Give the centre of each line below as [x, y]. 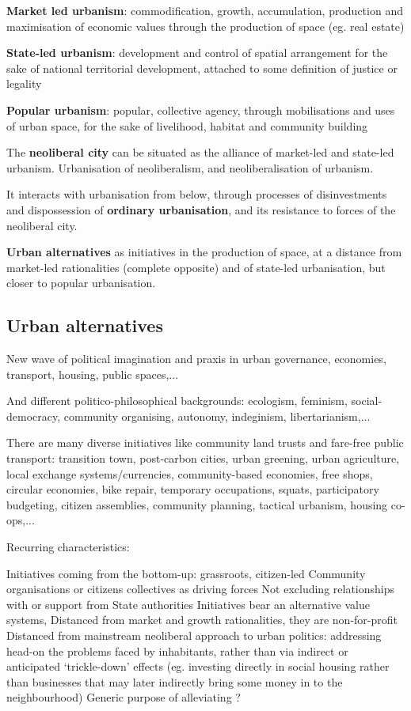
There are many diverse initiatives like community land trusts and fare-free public [205, 442]
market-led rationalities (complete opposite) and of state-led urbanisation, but [196, 267]
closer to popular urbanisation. [81, 283]
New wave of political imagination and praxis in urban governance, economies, [196, 359]
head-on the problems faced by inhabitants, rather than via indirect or [177, 650]
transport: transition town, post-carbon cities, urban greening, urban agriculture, [203, 458]
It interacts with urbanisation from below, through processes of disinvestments [197, 194]
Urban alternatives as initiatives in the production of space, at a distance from [204, 252]
